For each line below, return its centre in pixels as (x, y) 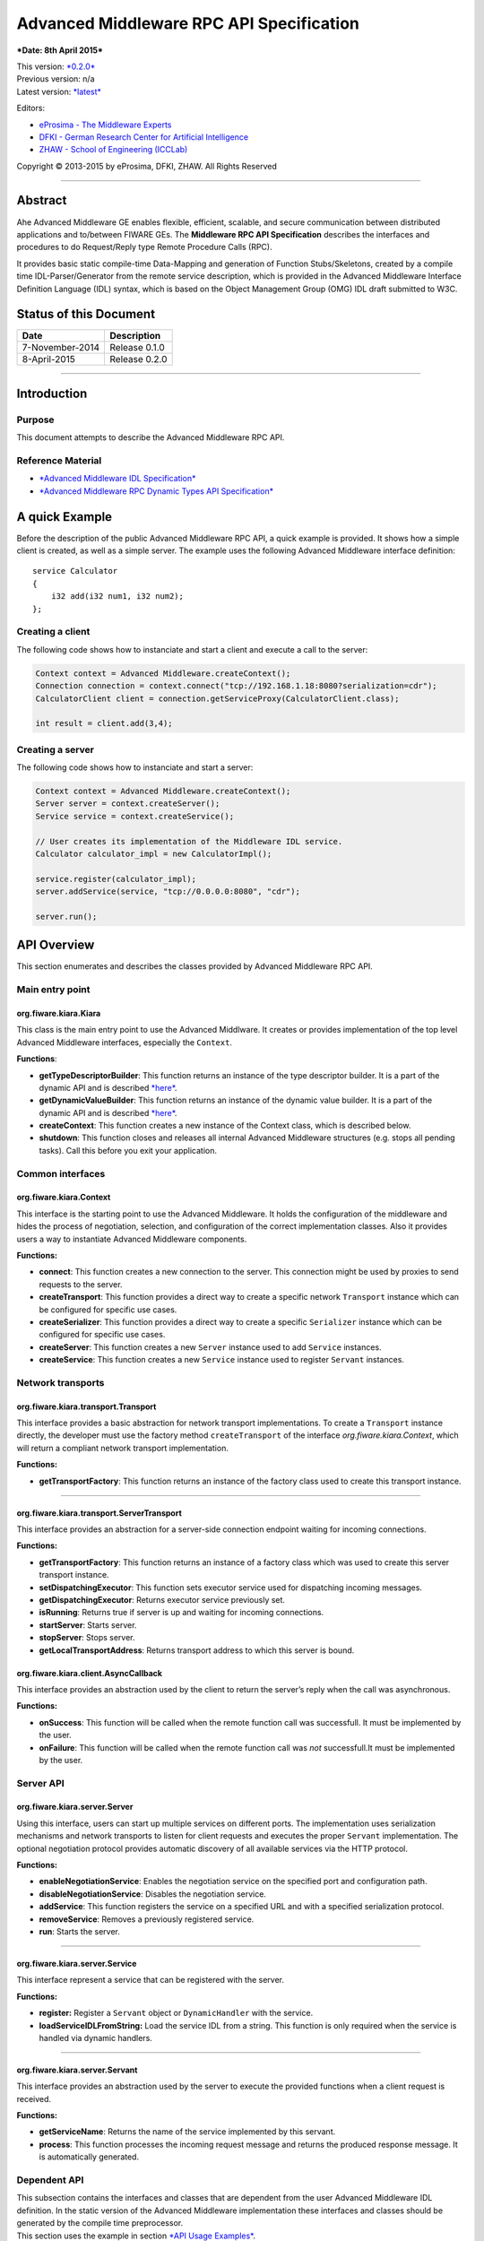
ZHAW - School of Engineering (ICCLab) (113, 150)
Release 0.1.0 (137, 348)
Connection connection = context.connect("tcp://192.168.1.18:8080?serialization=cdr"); (237, 686)
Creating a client (53, 632)
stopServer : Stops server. (87, 1638)
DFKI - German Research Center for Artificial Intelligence (144, 137)
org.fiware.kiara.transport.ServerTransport (99, 1513)
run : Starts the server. (80, 1931)
